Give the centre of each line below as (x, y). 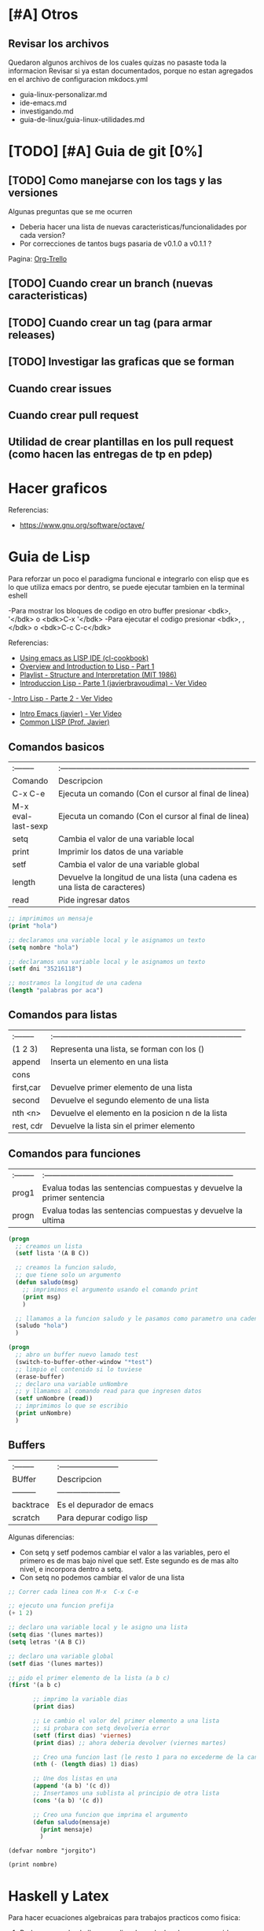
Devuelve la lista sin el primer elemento (123, 1125)
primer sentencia (73, 1197)
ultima (53, 1220)
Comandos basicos (56, 747)
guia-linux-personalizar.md (63, 95)
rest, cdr (27, 1125)
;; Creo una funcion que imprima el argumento (110, 1814)
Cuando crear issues (60, 389)
